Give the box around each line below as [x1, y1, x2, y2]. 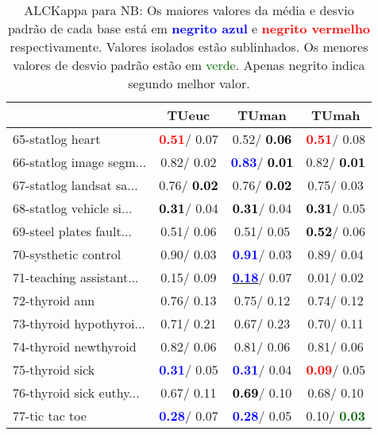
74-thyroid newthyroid [13, 337, 137, 355]
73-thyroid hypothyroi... [13, 314, 145, 332]
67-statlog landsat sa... [13, 176, 138, 194]
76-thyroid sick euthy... [13, 383, 140, 402]
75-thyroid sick [13, 360, 95, 379]
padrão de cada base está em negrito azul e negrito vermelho [7, 19, 371, 37]
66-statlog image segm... [13, 153, 147, 171]
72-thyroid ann [13, 291, 95, 309]
